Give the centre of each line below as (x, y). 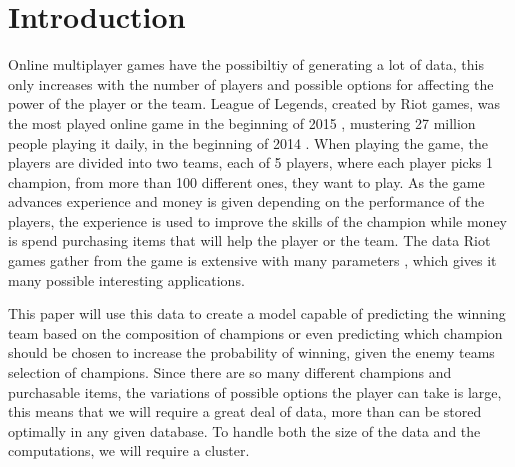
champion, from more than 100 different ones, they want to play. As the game (246, 181)
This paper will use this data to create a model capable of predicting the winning (257, 313)
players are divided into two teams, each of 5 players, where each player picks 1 (250, 162)
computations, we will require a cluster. (129, 450)
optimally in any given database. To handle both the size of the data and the (244, 430)
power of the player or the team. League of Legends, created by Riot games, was (254, 103)
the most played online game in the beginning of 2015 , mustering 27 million (242, 122)
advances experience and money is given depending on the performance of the (246, 201)
